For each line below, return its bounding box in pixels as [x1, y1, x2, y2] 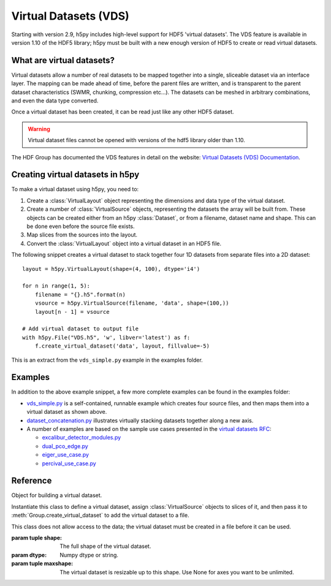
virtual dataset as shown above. [26, 408, 107, 416]
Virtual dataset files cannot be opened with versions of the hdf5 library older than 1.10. [28, 137, 245, 144]
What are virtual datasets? [11, 55, 115, 66]
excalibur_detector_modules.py [42, 434, 121, 441]
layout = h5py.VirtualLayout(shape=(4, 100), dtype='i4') [22, 265, 200, 272]
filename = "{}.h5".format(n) [34, 291, 126, 298]
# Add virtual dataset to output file [22, 325, 139, 332]
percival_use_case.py [42, 460, 96, 467]
